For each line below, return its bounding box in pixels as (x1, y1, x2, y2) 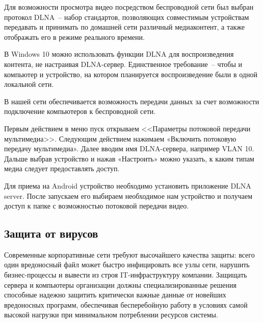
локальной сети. (4, 79, 54, 89)
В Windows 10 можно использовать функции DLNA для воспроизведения (4, 49, 234, 59)
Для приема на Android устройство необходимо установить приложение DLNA (4, 180, 251, 191)
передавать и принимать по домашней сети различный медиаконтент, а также (4, 21, 245, 32)
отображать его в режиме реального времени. (4, 31, 145, 42)
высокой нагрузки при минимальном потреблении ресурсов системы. (4, 309, 218, 320)
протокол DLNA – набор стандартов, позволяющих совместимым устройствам (4, 11, 249, 22)
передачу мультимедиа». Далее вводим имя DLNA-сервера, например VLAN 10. (4, 143, 254, 154)
